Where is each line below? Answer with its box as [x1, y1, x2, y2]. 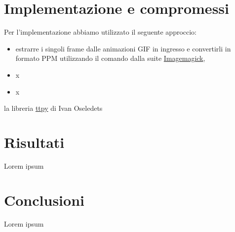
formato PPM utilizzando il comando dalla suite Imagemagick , [15, 53, 205, 63]
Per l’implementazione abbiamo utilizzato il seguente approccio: [4, 27, 197, 37]
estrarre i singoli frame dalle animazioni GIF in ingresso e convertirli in [15, 43, 231, 53]
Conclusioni [4, 189, 84, 210]
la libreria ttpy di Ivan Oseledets [4, 103, 103, 113]
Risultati [4, 132, 65, 152]
